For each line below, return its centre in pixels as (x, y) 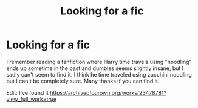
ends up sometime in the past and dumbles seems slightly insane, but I (95, 68)
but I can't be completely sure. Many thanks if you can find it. (83, 81)
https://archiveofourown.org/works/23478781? (108, 92)
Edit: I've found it (27, 92)
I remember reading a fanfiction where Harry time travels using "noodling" (99, 62)
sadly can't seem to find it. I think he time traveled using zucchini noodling (99, 74)
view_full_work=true (31, 99)
